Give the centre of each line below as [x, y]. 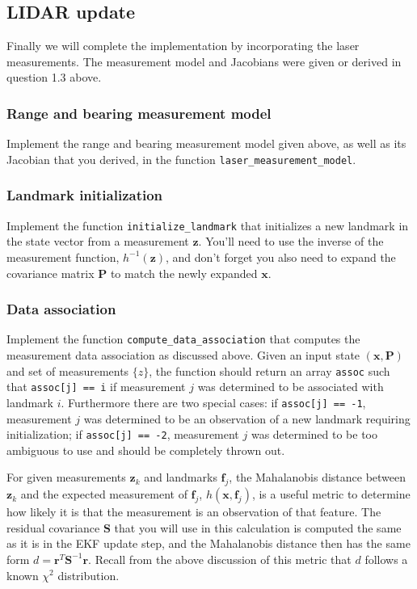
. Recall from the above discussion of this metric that [220, 559]
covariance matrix [51, 273]
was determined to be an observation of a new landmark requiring [247, 418]
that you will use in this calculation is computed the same [258, 527]
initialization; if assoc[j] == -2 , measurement [123, 434]
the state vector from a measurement [98, 241]
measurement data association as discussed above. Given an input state [183, 354]
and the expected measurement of [104, 494]
